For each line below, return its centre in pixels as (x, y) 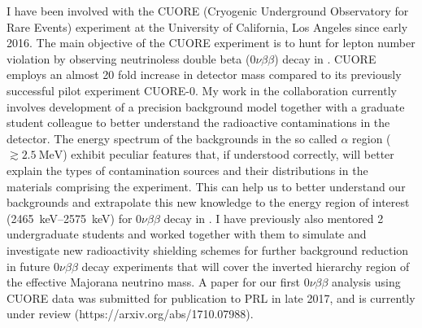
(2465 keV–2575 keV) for (70, 218)
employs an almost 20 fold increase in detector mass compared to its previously (204, 74)
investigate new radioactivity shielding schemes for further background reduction (208, 249)
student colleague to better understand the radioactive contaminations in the (198, 122)
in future (28, 266)
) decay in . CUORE (325, 58)
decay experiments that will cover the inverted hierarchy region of (246, 266)
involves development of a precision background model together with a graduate (206, 106)
